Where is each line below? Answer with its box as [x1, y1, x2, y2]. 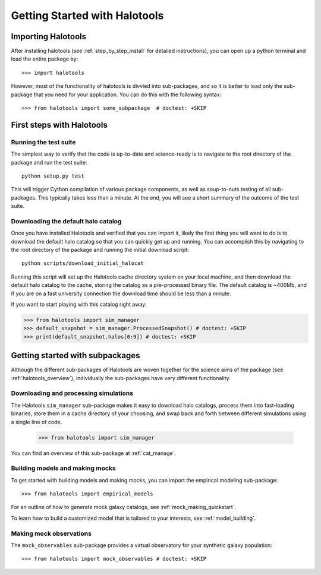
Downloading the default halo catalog [11, 217, 122, 225]
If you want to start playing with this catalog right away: [11, 301, 147, 308]
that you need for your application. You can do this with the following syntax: [33, 91, 222, 98]
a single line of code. [11, 418, 62, 425]
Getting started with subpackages [11, 350, 140, 361]
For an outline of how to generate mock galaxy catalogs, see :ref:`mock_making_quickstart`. [11, 504, 237, 511]
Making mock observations [11, 529, 92, 538]
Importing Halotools [11, 31, 86, 42]
